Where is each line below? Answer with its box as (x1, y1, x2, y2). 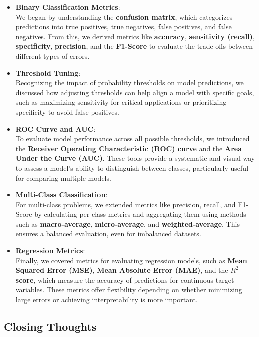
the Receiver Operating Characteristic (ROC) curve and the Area (15, 143, 242, 153)
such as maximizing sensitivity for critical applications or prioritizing (15, 97, 227, 107)
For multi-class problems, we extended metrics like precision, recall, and (15, 199, 236, 209)
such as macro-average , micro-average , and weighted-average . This (15, 218, 240, 229)
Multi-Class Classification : (15, 189, 108, 200)
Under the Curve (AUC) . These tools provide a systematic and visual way (15, 153, 255, 163)
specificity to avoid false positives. (15, 106, 119, 117)
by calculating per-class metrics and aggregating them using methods (34, 209, 246, 219)
